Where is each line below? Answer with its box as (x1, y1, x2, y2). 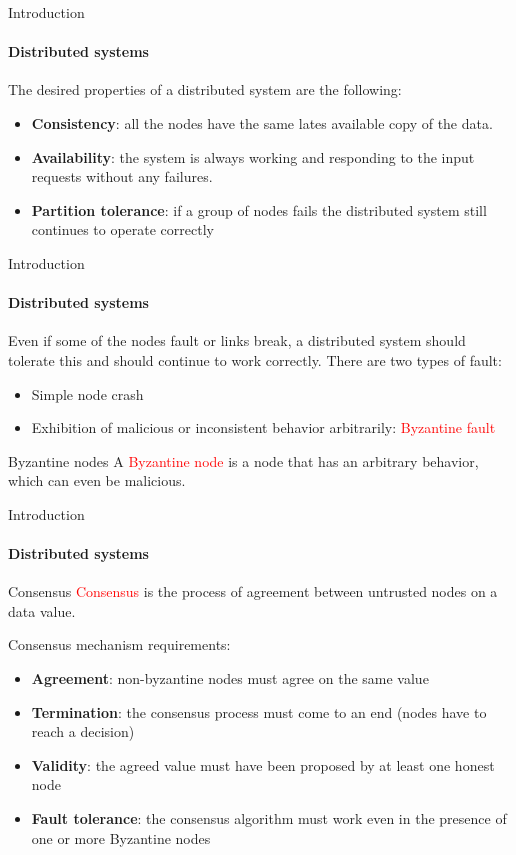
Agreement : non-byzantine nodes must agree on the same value (31, 668, 429, 689)
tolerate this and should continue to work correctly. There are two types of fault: (8, 349, 502, 370)
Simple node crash (31, 383, 144, 404)
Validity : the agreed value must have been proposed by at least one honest (31, 754, 495, 775)
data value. (8, 600, 76, 621)
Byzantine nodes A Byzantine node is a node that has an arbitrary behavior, (8, 450, 479, 471)
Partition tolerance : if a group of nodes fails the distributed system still (31, 199, 487, 220)
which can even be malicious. (8, 470, 186, 491)
